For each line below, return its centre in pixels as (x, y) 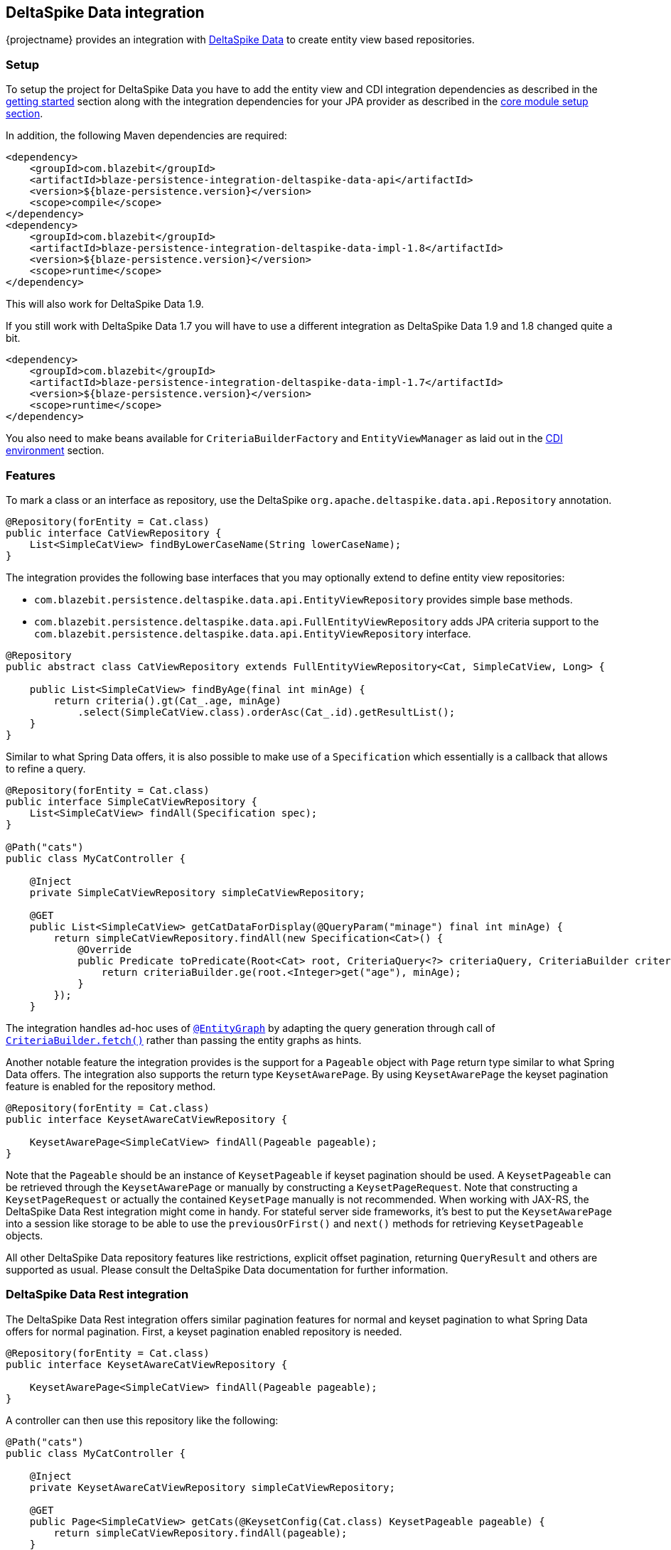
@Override (105, 949)
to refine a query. (46, 768)
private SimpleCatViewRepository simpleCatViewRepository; (197, 892)
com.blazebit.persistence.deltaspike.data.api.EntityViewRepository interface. (253, 633)
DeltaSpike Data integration (105, 12)
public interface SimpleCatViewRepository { (132, 801)
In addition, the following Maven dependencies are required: (146, 136)
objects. (25, 1235)
